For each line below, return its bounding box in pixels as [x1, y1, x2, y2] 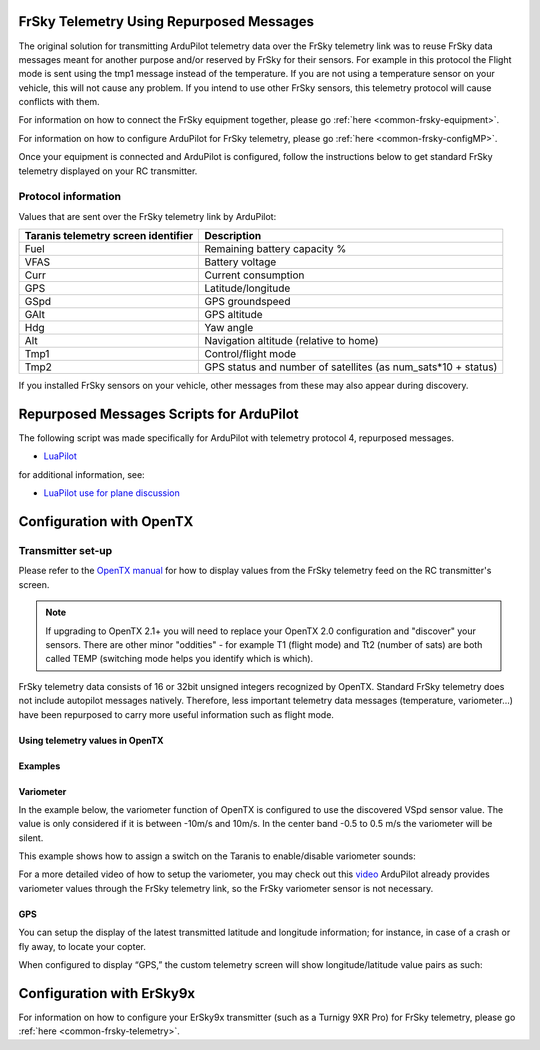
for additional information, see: [18, 468, 145, 480]
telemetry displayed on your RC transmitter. [18, 165, 198, 177]
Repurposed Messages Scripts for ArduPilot [18, 405, 299, 422]
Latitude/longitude [204, 281, 291, 295]
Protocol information [18, 190, 122, 204]
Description [204, 229, 262, 243]
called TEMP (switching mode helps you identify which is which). [45, 653, 314, 665]
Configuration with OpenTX [18, 513, 194, 530]
